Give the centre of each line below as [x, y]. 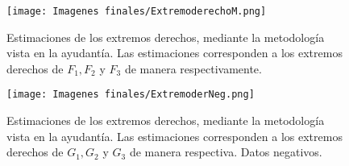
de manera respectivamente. [193, 68]
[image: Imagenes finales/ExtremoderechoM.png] [137, 11]
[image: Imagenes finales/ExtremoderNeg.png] [131, 95]
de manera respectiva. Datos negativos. [226, 152]
